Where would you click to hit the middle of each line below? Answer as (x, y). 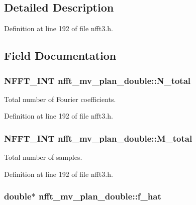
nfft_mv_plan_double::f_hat (100, 196)
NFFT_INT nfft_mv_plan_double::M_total (98, 138)
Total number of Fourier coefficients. (60, 99)
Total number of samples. (43, 157)
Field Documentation (60, 56)
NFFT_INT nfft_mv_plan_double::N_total (97, 80)
